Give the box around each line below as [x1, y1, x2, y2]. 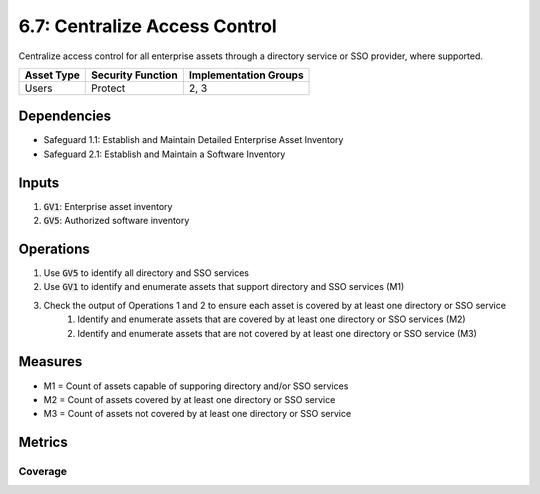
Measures [18, 353, 83, 370]
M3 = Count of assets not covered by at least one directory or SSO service [43, 408, 352, 420]
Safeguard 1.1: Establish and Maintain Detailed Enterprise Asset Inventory [43, 134, 344, 146]
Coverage [18, 465, 68, 479]
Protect [91, 81, 126, 95]
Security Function [91, 68, 179, 82]
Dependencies [18, 108, 112, 125]
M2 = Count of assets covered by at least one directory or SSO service [43, 393, 336, 405]
